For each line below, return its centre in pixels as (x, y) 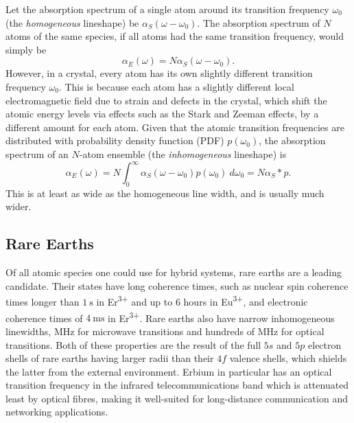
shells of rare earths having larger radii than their (110, 358)
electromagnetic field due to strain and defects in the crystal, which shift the (166, 100)
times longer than (43, 302)
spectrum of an (37, 153)
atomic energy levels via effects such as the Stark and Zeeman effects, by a (162, 114)
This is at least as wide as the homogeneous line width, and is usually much (165, 193)
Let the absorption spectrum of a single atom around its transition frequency (167, 9)
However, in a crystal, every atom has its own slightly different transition (159, 73)
